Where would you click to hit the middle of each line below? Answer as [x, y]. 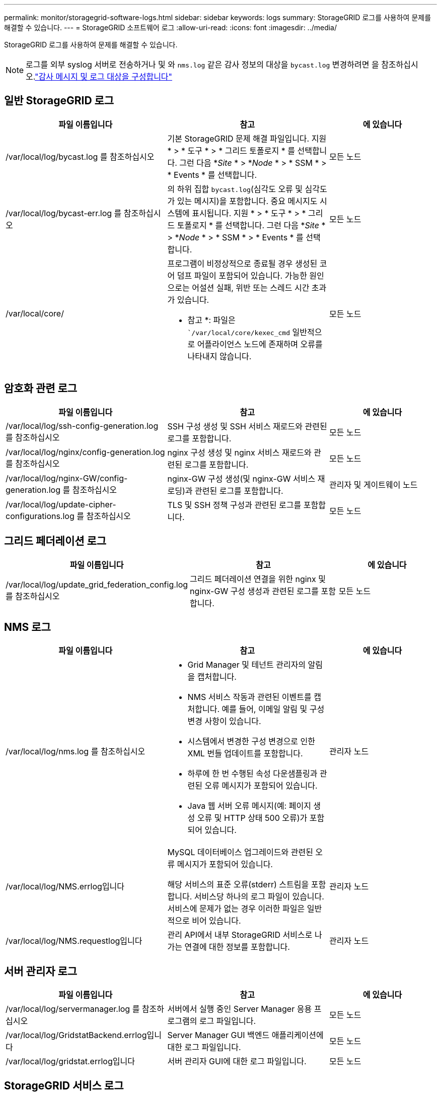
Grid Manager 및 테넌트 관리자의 [247, 665]
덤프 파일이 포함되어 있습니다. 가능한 [242, 275]
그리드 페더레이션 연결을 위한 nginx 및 [258, 579]
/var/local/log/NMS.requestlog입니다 [74, 941]
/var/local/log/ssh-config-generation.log [82, 426]
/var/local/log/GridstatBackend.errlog [76, 1035]
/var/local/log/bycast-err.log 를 [64, 213]
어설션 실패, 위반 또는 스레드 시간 [251, 287]
